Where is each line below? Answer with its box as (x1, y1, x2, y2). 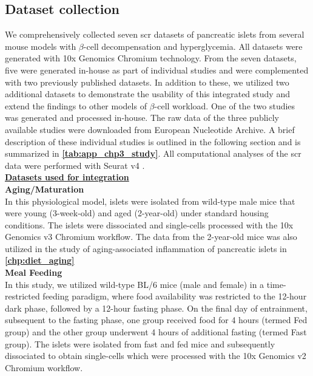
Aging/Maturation (5, 182, 84, 195)
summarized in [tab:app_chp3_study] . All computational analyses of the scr (5, 147, 301, 160)
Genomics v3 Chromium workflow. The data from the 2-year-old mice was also (5, 230, 297, 243)
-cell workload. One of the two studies (154, 99, 295, 112)
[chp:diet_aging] (5, 254, 75, 267)
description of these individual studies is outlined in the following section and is (5, 135, 301, 148)
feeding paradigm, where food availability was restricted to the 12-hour (42, 290, 307, 303)
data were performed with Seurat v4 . (5, 159, 145, 171)
